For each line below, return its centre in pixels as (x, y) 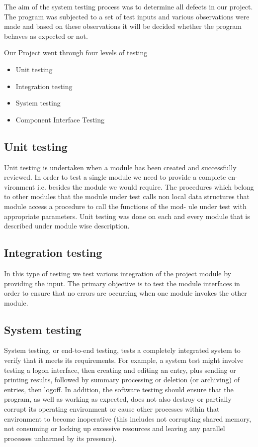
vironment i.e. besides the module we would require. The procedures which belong (129, 186)
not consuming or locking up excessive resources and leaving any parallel (115, 428)
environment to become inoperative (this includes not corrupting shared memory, (128, 418)
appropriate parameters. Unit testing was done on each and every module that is (127, 216)
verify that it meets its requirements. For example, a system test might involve (124, 360)
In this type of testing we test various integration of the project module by (118, 273)
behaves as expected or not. (46, 36)
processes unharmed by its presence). (60, 438)
